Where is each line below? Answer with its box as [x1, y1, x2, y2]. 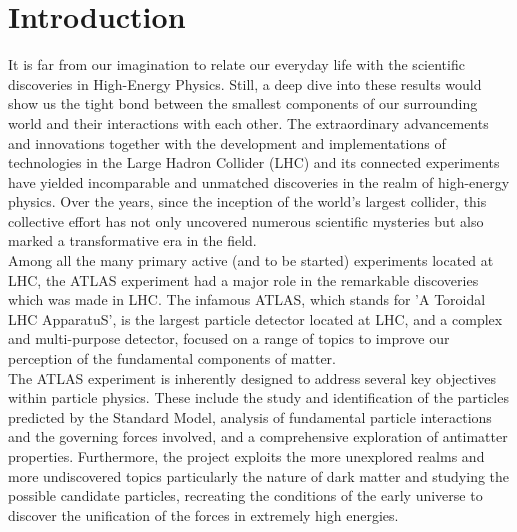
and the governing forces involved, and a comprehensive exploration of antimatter [8, 426, 508, 447]
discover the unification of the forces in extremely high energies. [8, 504, 399, 525]
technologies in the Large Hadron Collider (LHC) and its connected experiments [8, 152, 500, 173]
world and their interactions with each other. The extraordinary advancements [8, 112, 489, 133]
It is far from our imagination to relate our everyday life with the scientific [8, 54, 465, 75]
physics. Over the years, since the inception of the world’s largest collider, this [8, 191, 487, 212]
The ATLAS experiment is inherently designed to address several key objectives [8, 367, 497, 388]
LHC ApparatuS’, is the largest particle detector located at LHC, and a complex [8, 308, 503, 329]
